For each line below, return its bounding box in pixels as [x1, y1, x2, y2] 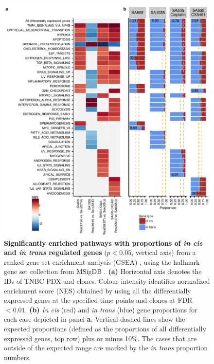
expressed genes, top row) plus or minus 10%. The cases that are [4, 333, 197, 343]
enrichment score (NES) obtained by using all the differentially [4, 285, 191, 295]
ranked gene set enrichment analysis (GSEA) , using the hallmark [4, 256, 200, 267]
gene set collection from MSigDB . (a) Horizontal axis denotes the [4, 266, 202, 276]
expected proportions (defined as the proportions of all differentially [4, 324, 206, 334]
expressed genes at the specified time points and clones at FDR [4, 295, 193, 305]
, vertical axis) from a [131, 247, 196, 257]
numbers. [4, 352, 31, 362]
